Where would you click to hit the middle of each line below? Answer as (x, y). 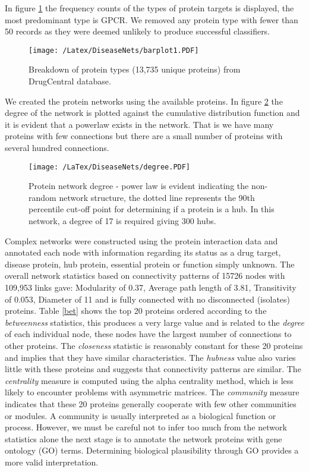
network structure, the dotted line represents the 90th (157, 197)
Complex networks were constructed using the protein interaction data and (141, 240)
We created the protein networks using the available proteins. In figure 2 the (144, 101)
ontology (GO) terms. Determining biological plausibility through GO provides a (152, 450)
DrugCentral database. (70, 81)
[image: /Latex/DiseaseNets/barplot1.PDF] (114, 50)
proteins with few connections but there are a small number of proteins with (144, 136)
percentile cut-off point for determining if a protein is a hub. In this (152, 209)
